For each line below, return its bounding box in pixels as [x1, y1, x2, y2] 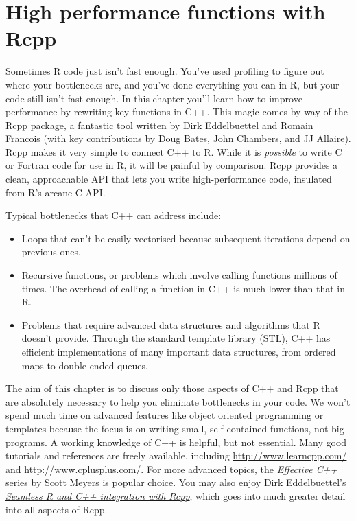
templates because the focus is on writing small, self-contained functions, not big [5, 421, 344, 435]
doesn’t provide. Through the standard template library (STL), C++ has [21, 331, 331, 345]
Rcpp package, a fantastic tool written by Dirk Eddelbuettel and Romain [5, 117, 313, 132]
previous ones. [21, 244, 81, 259]
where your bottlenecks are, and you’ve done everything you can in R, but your [5, 77, 340, 91]
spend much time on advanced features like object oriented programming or [5, 408, 324, 422]
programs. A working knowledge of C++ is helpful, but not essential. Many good [5, 435, 347, 449]
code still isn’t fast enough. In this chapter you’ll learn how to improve [5, 91, 302, 105]
